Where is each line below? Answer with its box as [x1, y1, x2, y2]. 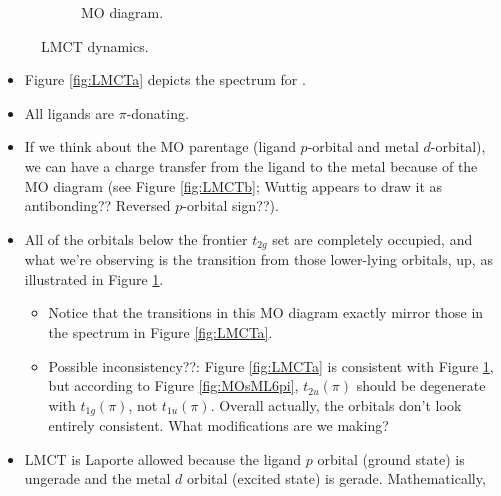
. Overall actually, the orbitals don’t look [210, 394, 462, 415]
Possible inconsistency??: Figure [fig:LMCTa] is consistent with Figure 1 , [48, 355, 494, 376]
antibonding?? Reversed [24, 195, 171, 216]
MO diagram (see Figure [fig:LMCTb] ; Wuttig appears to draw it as [24, 175, 443, 196]
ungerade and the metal [24, 468, 171, 489]
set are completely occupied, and [272, 228, 473, 249]
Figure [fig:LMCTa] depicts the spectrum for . [24, 69, 306, 90]
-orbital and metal [307, 136, 419, 157]
